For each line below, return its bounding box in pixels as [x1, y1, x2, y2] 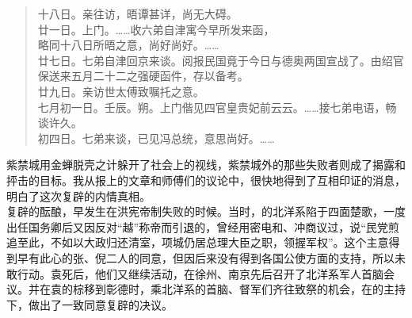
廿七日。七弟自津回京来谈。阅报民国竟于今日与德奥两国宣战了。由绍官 [37, 52, 404, 68]
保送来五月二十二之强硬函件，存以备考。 [37, 67, 249, 84]
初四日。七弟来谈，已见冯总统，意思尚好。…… [37, 129, 275, 146]
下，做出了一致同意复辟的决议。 [6, 296, 173, 312]
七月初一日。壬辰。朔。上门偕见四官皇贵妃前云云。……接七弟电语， [37, 98, 386, 115]
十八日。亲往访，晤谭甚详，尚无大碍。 [37, 6, 238, 21]
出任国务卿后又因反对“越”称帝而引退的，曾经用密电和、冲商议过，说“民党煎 [6, 218, 399, 235]
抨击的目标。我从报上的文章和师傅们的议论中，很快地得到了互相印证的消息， [6, 171, 406, 188]
